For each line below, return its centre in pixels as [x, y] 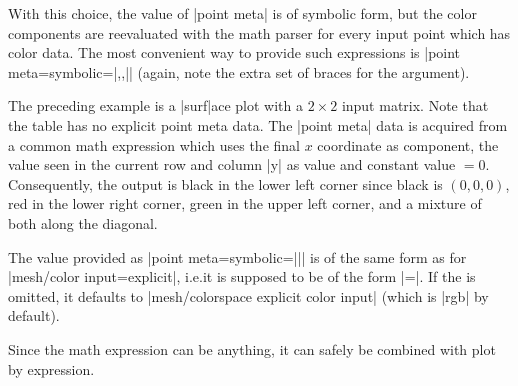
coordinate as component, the [408, 144]
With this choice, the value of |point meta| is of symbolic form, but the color [242, 13]
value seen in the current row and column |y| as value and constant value [232, 164]
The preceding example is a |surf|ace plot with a [155, 105]
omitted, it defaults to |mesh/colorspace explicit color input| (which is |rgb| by [248, 295]
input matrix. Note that [415, 105]
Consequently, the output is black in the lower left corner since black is [225, 183]
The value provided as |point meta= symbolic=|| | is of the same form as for [237, 256]
